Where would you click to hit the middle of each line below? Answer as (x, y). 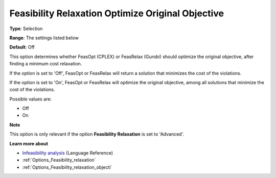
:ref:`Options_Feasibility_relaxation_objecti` (67, 167)
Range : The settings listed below (44, 38)
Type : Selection (26, 29)
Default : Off (22, 47)
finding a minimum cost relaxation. (46, 64)
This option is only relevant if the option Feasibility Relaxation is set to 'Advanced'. (97, 134)
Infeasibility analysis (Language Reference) (68, 153)
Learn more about (29, 143)
